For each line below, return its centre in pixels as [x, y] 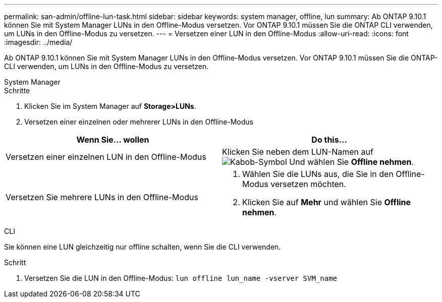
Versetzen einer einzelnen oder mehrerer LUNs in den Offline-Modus [139, 122]
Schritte [17, 90]
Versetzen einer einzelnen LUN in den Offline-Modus [106, 157]
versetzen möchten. [308, 184]
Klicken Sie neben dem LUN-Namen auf [298, 152]
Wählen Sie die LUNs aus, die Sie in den [318, 174]
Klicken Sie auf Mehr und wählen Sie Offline [327, 202]
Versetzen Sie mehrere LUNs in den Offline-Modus [102, 197]
